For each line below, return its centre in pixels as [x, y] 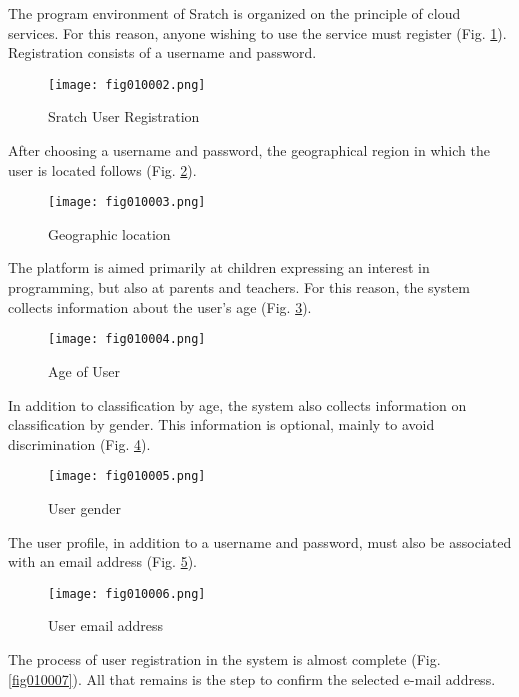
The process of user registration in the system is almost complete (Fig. [224, 658]
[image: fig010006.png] [127, 593]
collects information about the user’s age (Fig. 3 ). [160, 306]
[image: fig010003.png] [127, 202]
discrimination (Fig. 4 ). [79, 443]
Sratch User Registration [124, 116]
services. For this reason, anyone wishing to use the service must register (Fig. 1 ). [257, 32]
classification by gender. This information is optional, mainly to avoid [221, 424]
